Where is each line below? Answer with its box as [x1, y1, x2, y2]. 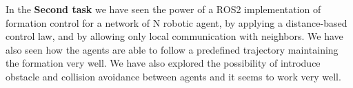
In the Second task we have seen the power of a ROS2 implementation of [6, 2, 321, 16]
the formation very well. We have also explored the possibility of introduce [6, 56, 321, 70]
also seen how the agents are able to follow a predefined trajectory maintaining [6, 42, 339, 56]
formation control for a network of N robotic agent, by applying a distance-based [6, 15, 347, 30]
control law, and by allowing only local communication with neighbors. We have [6, 29, 343, 43]
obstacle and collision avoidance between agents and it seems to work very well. [6, 69, 341, 83]
